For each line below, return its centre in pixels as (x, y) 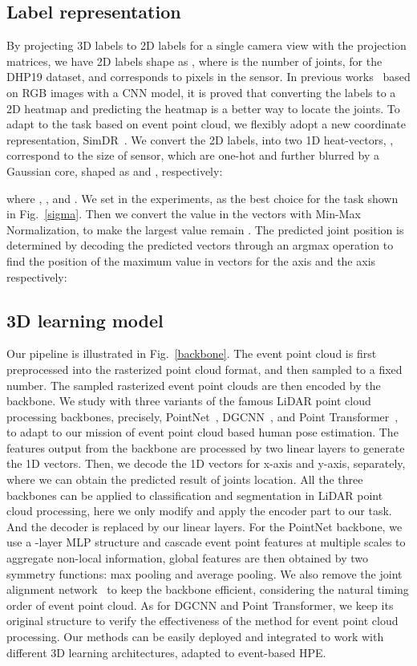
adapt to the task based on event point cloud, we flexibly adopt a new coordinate (206, 124)
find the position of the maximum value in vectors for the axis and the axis (191, 260)
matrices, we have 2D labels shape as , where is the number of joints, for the (194, 61)
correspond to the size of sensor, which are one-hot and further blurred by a (193, 155)
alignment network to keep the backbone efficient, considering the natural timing (208, 589)
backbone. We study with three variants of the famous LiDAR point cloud (189, 401)
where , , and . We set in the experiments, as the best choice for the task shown (202, 198)
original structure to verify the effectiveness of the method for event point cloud (202, 621)
